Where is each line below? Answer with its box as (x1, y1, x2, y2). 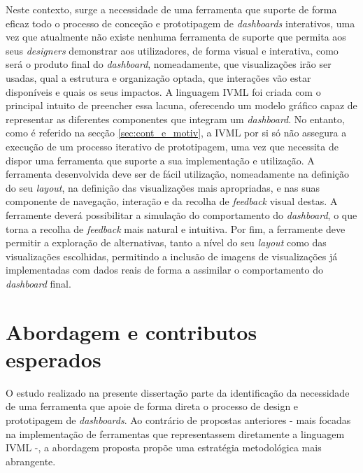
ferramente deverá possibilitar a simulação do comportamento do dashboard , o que (6, 207, 357, 222)
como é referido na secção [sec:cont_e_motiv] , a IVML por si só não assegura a (6, 125, 347, 140)
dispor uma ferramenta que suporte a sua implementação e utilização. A (6, 153, 315, 167)
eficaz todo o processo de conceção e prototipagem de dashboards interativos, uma (6, 15, 355, 30)
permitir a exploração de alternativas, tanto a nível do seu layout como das (6, 235, 327, 250)
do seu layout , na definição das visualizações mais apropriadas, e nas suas (6, 180, 320, 195)
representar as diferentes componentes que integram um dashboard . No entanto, (6, 111, 345, 126)
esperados (6, 344, 101, 373)
